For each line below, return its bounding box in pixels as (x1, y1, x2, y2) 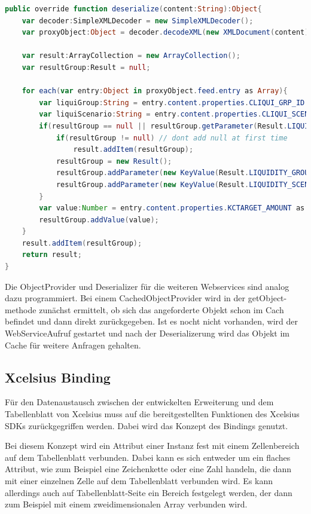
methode (5, 303, 36, 316)
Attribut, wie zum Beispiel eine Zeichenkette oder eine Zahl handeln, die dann (5, 463, 292, 475)
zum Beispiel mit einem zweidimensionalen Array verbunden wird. (5, 498, 248, 510)
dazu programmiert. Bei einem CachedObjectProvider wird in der (5, 292, 246, 304)
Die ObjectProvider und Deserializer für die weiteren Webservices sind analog (5, 280, 289, 292)
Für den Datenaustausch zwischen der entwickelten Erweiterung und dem (5, 396, 274, 408)
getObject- (248, 292, 287, 304)
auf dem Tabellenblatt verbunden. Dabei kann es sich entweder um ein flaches (5, 451, 291, 463)
